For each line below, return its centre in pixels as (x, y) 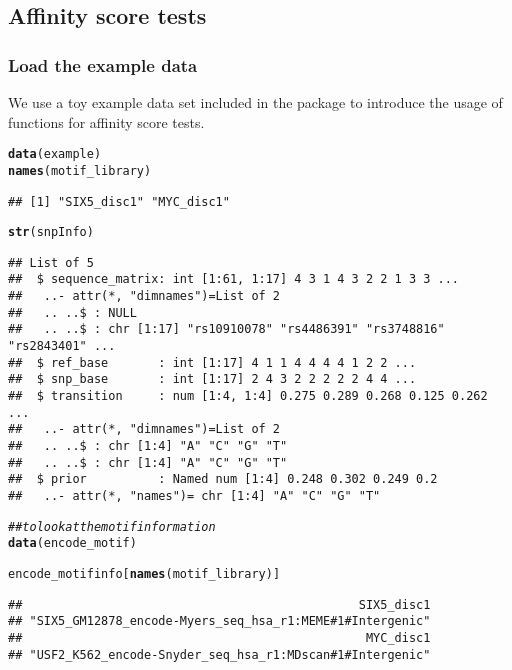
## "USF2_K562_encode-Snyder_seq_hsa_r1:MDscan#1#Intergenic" (219, 654)
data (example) (55, 154)
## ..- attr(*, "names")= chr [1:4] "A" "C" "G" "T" (194, 496)
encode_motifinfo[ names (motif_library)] (144, 573)
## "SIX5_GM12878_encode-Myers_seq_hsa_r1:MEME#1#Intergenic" (219, 621)
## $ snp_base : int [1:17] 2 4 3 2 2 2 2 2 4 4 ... (212, 379)
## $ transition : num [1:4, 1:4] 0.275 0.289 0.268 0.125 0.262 (248, 396)
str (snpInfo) (51, 232)
